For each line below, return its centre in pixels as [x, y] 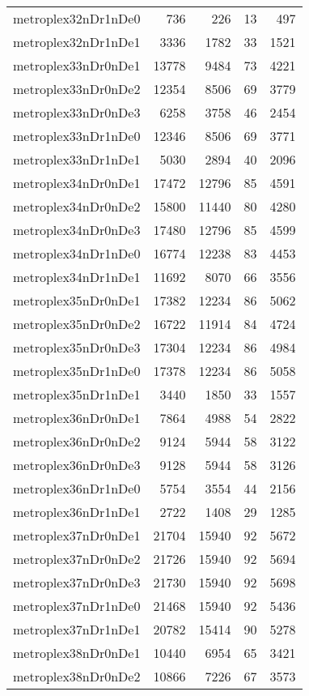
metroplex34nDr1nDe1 [77, 277]
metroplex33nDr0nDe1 [77, 65]
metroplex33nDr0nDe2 [77, 89]
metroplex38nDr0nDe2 [77, 676]
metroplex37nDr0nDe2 [77, 559]
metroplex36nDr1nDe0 [77, 488]
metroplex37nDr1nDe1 [77, 629]
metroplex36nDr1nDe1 [77, 512]
